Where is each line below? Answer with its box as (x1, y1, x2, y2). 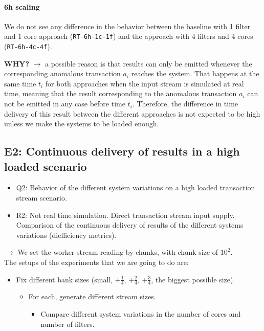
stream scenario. (16, 192, 67, 203)
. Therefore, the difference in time (132, 98, 238, 109)
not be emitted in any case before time (4, 98, 125, 109)
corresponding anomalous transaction (4, 68, 121, 79)
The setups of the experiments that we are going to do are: (4, 257, 189, 268)
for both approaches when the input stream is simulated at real (45, 78, 244, 89)
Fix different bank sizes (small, (16, 274, 113, 284)
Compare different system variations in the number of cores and (40, 308, 241, 319)
